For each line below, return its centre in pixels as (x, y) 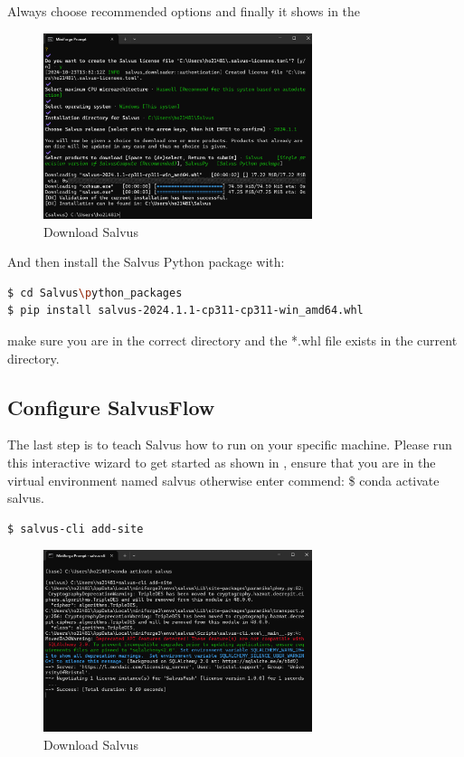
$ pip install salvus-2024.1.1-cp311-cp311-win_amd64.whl (185, 311)
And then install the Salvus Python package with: (146, 262)
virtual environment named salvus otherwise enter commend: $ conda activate (223, 480)
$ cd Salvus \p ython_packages (95, 293)
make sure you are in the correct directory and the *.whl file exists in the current (232, 341)
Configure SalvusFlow (111, 407)
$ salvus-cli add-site (76, 529)
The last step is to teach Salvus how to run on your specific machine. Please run (230, 445)
